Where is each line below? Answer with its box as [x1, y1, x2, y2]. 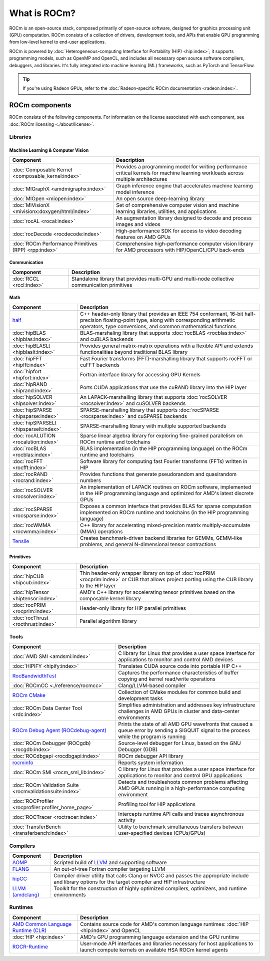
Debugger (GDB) [118, 746, 157, 753]
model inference [115, 188, 154, 195]
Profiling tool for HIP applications [118, 801, 196, 808]
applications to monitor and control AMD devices [118, 656, 233, 663]
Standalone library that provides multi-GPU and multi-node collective [71, 275, 234, 282]
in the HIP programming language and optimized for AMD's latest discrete [80, 490, 254, 497]
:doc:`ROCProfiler [12, 798, 54, 805]
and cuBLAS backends [80, 336, 133, 343]
